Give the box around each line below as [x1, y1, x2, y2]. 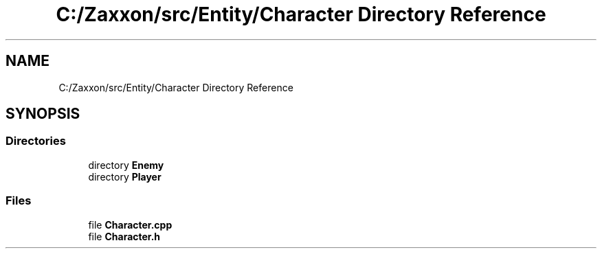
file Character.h [88, 230, 161, 242]
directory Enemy [88, 159, 164, 171]
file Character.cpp [88, 218, 172, 231]
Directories [5, 134, 66, 148]
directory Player [88, 170, 161, 183]
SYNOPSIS [5, 105, 80, 123]
